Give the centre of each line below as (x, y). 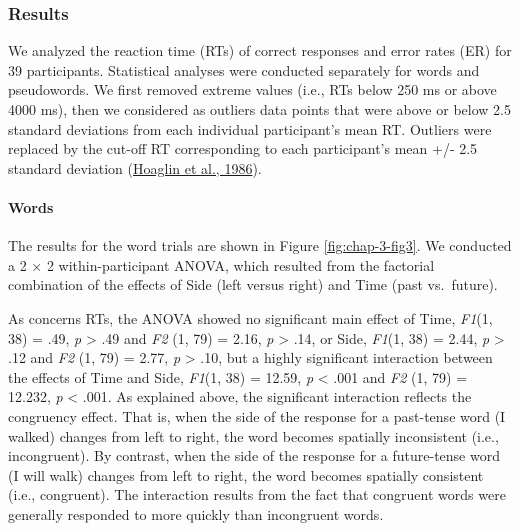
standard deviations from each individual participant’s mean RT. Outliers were (250, 128)
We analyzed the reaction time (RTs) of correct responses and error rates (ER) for (260, 50)
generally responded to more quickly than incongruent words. (196, 513)
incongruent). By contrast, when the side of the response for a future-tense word (254, 455)
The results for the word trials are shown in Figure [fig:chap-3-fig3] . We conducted (260, 245)
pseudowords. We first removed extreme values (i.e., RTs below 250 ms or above (252, 89)
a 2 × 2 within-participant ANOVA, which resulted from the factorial (221, 264)
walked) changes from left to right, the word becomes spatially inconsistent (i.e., (253, 435)
